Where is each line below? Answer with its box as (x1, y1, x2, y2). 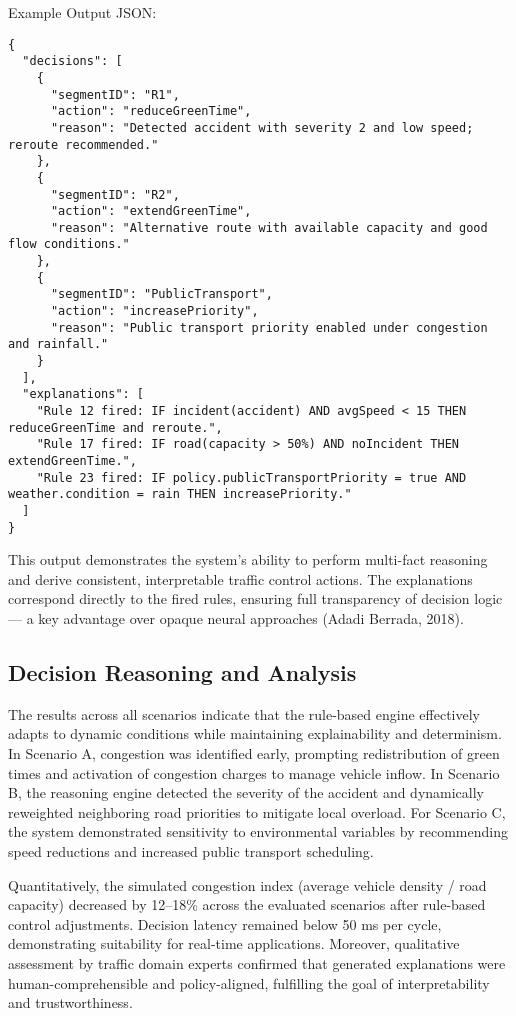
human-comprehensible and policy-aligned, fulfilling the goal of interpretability (8, 972, 490, 993)
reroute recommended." (8, 137, 159, 152)
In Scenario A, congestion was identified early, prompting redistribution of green (8, 743, 500, 764)
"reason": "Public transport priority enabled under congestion (50, 320, 488, 335)
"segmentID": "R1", (50, 87, 180, 102)
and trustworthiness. (8, 992, 133, 1013)
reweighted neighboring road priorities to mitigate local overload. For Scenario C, (8, 801, 506, 822)
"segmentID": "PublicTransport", (50, 287, 273, 302)
